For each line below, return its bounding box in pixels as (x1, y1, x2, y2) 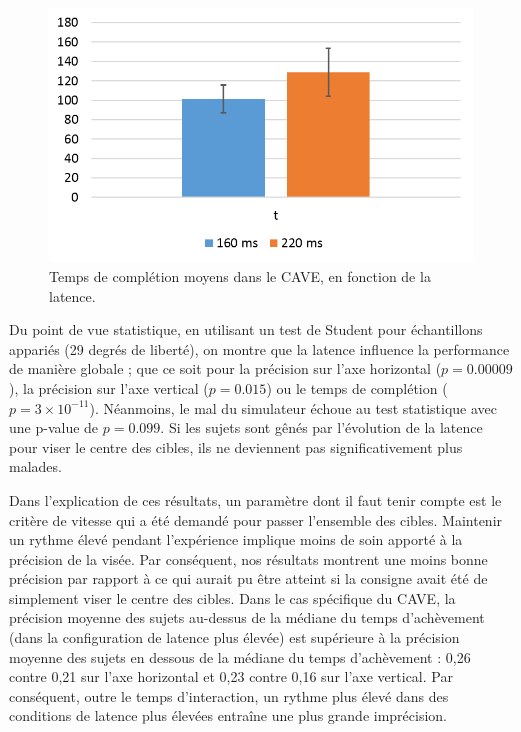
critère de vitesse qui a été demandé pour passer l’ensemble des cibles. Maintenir (9, 509, 503, 530)
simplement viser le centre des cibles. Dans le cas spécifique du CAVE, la (9, 587, 456, 608)
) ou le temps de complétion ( (266, 377, 448, 398)
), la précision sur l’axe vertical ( (9, 377, 209, 398)
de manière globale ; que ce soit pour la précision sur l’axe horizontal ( (9, 358, 442, 379)
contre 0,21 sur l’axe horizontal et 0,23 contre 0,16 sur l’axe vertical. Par (9, 666, 453, 687)
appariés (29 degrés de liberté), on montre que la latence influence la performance (9, 338, 510, 359)
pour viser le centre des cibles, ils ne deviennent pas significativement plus (9, 436, 463, 457)
